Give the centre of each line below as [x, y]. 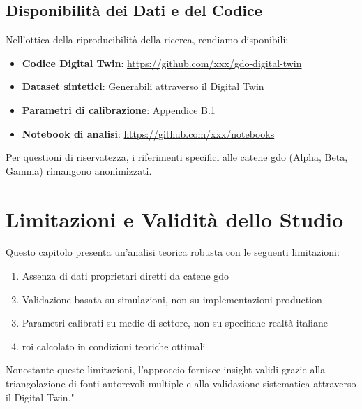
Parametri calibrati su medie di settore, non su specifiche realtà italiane [175, 323]
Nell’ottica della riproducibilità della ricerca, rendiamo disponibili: [147, 40]
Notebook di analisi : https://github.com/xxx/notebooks [148, 133]
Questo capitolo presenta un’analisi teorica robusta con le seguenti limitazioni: [173, 252]
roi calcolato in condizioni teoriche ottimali [114, 346]
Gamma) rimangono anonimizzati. [79, 170]
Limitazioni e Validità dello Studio [175, 218]
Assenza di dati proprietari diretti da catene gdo [126, 276]
